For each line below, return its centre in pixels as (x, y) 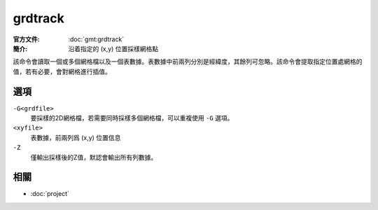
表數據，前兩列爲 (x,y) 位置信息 (76, 137)
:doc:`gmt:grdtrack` (96, 39)
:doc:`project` (50, 194)
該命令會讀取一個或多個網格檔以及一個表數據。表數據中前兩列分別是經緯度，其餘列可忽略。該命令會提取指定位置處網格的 (188, 62)
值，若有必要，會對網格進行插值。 (62, 71)
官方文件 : (26, 39)
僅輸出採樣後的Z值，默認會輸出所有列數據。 (94, 157)
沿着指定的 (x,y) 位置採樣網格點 (113, 48)
